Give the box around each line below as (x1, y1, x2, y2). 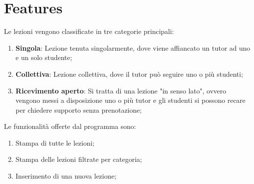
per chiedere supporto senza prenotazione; (15, 104, 142, 115)
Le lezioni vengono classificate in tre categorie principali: (4, 26, 174, 36)
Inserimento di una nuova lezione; (15, 171, 116, 181)
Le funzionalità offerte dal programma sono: (4, 121, 136, 131)
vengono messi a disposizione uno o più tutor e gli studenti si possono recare (15, 95, 246, 105)
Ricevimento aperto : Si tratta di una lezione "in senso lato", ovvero (15, 85, 226, 95)
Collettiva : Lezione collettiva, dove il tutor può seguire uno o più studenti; (15, 68, 243, 79)
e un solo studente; (15, 52, 72, 62)
